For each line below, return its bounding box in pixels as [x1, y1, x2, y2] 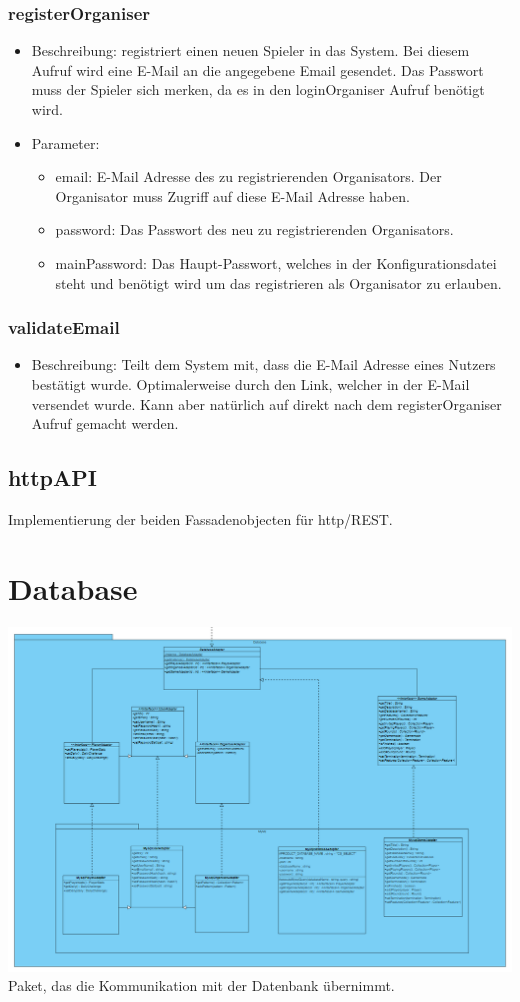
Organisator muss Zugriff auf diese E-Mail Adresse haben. [55, 185, 410, 206]
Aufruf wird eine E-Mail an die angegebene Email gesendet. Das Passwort [31, 59, 484, 80]
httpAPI [8, 462, 97, 493]
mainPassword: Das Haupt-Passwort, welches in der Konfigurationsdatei [55, 252, 497, 273]
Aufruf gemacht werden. [31, 413, 179, 434]
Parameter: [31, 132, 100, 153]
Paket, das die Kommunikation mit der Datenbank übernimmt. [8, 975, 395, 996]
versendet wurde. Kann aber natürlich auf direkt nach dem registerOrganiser [31, 393, 502, 414]
